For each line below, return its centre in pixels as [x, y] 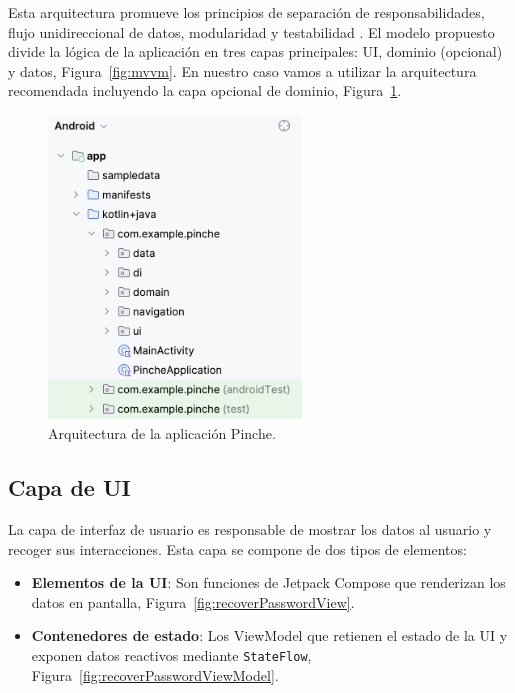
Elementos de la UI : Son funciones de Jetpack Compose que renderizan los [268, 582]
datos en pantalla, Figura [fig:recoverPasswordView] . [193, 601]
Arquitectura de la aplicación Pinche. [162, 433]
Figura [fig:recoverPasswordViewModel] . [155, 674]
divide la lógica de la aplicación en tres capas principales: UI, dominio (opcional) [255, 51]
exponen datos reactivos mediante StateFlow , [171, 654]
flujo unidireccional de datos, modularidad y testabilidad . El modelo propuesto [251, 31]
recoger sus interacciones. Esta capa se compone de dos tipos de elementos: [237, 548]
